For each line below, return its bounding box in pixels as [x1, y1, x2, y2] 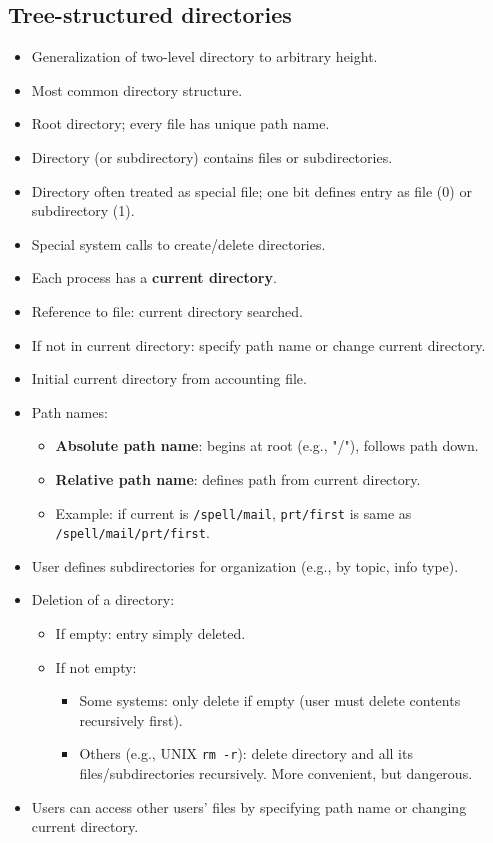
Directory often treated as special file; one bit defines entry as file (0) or [31, 180, 472, 201]
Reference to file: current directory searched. [31, 300, 303, 321]
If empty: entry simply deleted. [55, 623, 246, 644]
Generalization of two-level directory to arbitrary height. [31, 46, 378, 67]
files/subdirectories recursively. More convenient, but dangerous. [79, 763, 473, 784]
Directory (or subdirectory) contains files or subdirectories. [31, 146, 393, 167]
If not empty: [55, 656, 137, 677]
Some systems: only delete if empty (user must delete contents [79, 690, 461, 711]
